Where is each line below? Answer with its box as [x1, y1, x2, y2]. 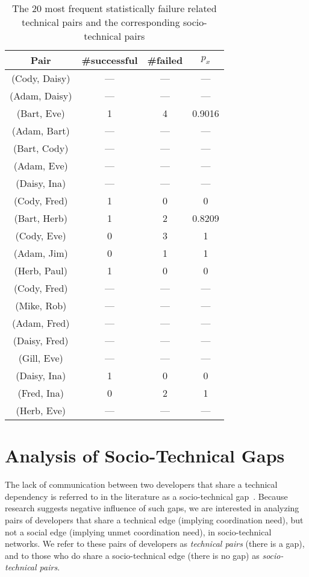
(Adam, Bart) [11, 124, 70, 137]
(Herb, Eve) [16, 403, 66, 417]
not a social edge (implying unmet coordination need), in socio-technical [5, 525, 272, 538]
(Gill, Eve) [18, 351, 63, 365]
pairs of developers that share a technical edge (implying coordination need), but [5, 513, 304, 526]
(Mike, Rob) [15, 298, 67, 312]
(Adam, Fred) [12, 316, 70, 330]
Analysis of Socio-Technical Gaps [5, 443, 285, 468]
